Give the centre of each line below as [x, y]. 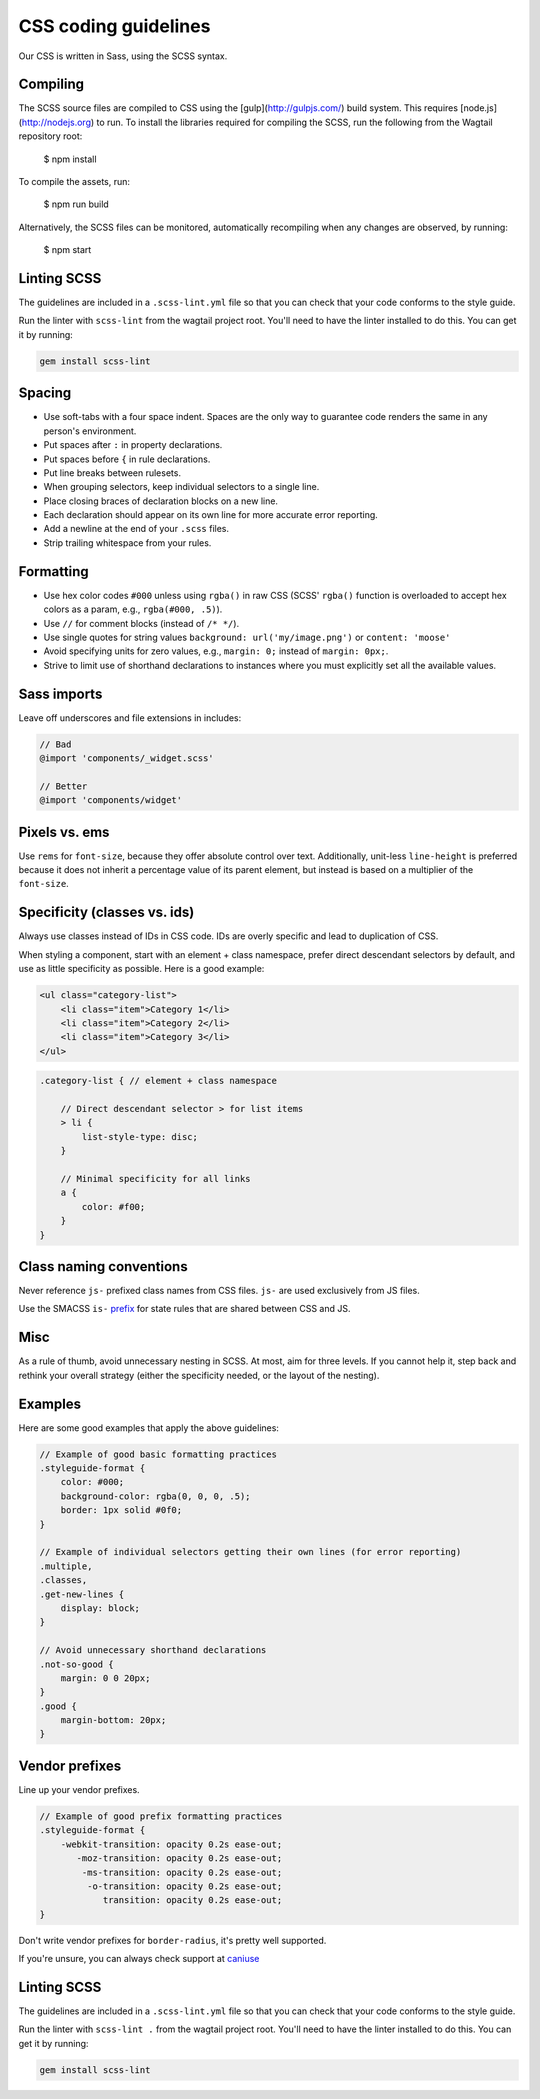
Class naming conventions [103, 1266]
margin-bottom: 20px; [113, 1720]
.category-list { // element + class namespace [158, 1081]
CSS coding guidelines [114, 26]
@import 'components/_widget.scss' [126, 758]
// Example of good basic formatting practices [158, 1454]
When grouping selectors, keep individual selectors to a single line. [181, 487]
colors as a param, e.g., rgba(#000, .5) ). [133, 609]
